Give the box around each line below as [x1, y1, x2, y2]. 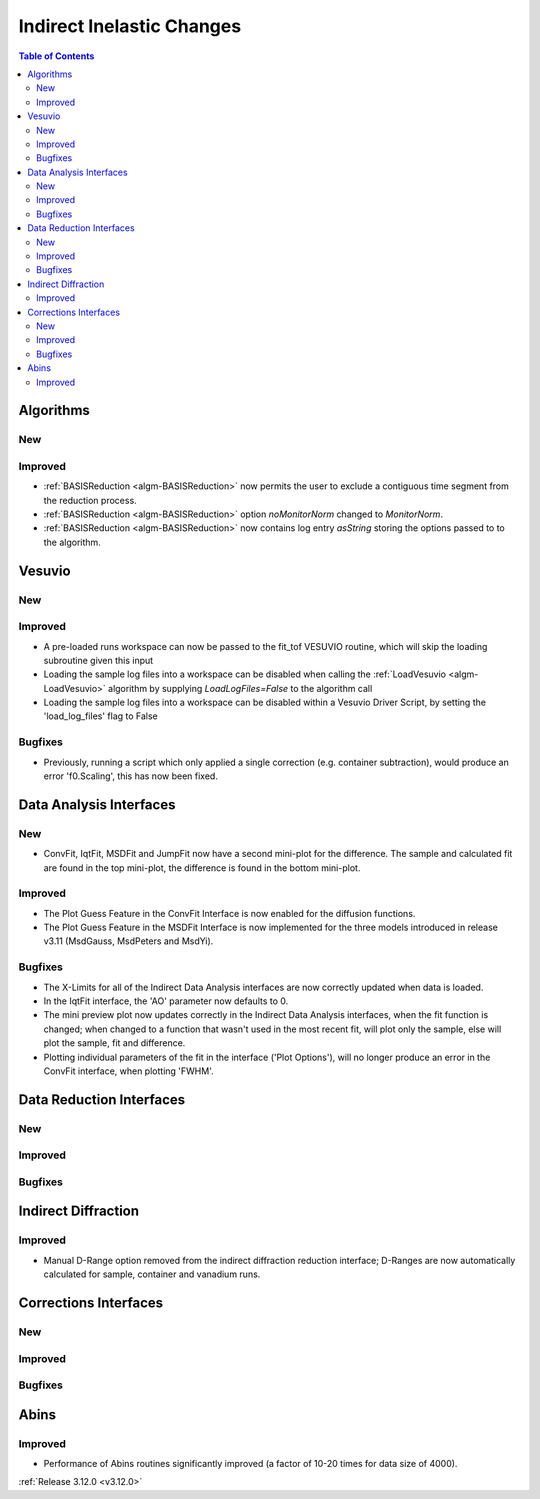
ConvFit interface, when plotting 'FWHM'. [43, 1065, 214, 1077]
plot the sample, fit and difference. [43, 1037, 186, 1049]
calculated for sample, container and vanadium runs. [43, 1268, 261, 1280]
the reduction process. [43, 494, 137, 506]
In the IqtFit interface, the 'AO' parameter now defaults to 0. [43, 995, 289, 1007]
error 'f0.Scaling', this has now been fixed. [43, 770, 219, 782]
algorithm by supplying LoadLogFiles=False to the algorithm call [108, 682, 373, 694]
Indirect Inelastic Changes [18, 15, 242, 37]
